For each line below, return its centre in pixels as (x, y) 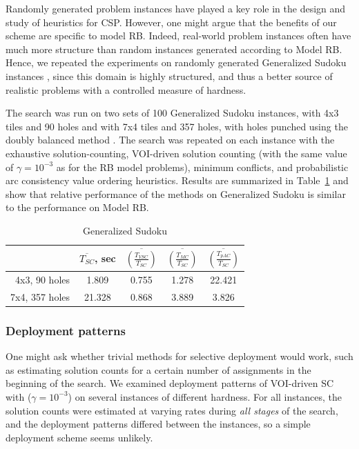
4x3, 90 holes (43, 279)
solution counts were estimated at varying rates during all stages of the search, (172, 410)
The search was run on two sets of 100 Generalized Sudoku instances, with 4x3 (172, 113)
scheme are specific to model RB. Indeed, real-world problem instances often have (178, 36)
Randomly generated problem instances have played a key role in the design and (176, 8)
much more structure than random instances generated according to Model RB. (174, 49)
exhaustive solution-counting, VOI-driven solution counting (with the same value (176, 153)
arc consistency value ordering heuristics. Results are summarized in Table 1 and (177, 180)
